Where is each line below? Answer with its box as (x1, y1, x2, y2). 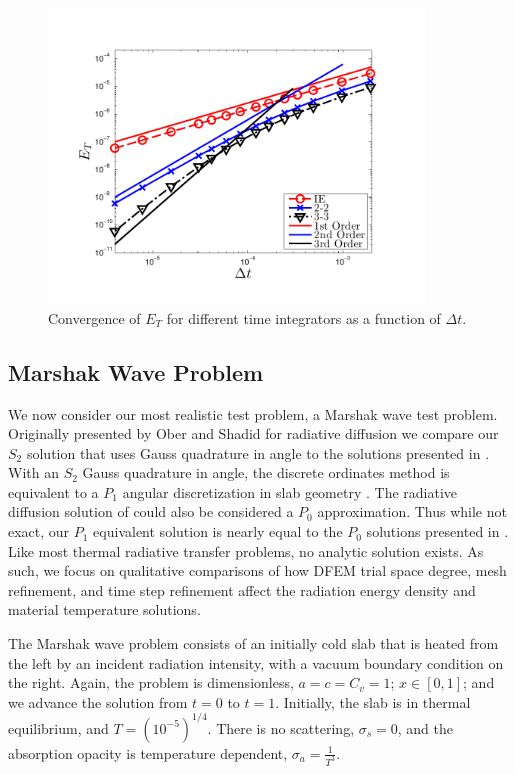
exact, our (8, 521, 70, 542)
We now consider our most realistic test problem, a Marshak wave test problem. (8, 403, 498, 424)
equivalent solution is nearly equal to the (93, 521, 343, 542)
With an (8, 462, 59, 483)
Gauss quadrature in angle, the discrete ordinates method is (82, 462, 450, 483)
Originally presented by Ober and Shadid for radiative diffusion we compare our (8, 423, 499, 444)
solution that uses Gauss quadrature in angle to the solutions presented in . (26, 442, 490, 463)
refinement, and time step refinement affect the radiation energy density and (8, 579, 476, 600)
